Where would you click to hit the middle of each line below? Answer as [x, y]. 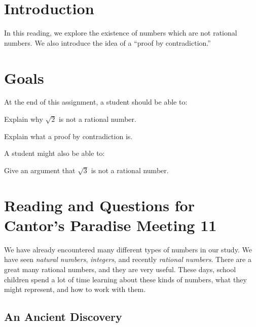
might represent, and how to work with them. [75, 289]
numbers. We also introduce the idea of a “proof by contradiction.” [107, 42]
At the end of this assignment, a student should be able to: [96, 102]
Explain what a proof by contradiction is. [68, 136]
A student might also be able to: [54, 153]
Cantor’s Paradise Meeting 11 [111, 225]
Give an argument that [40, 170]
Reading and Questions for [99, 205]
